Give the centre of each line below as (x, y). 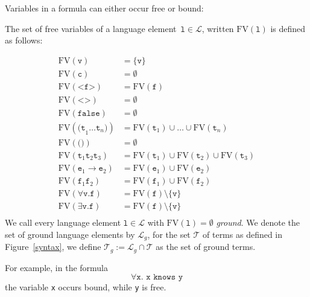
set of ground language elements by (70, 234)
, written (218, 28)
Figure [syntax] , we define (53, 247)
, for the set (169, 234)
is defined (288, 28)
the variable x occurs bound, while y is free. (86, 287)
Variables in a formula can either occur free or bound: (104, 8)
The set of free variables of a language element (91, 28)
